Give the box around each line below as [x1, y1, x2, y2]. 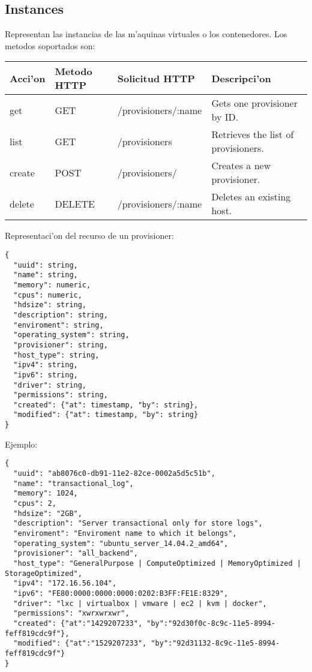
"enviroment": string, [13, 320, 104, 329]
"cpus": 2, [13, 499, 56, 508]
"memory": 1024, [13, 489, 78, 498]
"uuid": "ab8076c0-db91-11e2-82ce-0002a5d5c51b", [13, 469, 215, 478]
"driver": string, [13, 380, 87, 389]
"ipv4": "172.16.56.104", [13, 579, 117, 588]
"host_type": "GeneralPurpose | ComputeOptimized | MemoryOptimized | [13, 559, 301, 568]
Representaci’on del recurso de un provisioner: [5, 229, 174, 242]
